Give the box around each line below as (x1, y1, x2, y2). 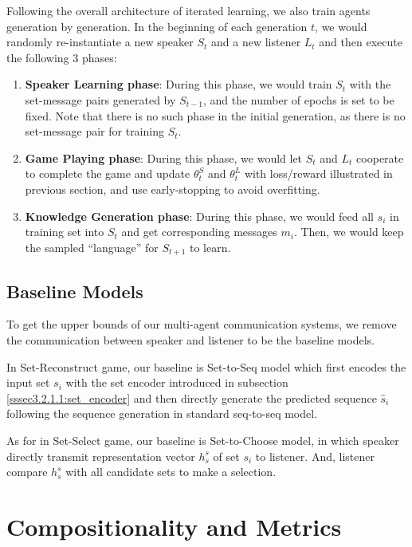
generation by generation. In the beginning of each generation (6, 18, 308, 34)
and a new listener (211, 33, 301, 50)
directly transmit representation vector (6, 447, 195, 464)
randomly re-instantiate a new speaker (6, 33, 194, 50)
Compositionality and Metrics (6, 510, 342, 542)
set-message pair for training (25, 123, 164, 140)
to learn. (189, 238, 231, 255)
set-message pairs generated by (25, 91, 176, 108)
